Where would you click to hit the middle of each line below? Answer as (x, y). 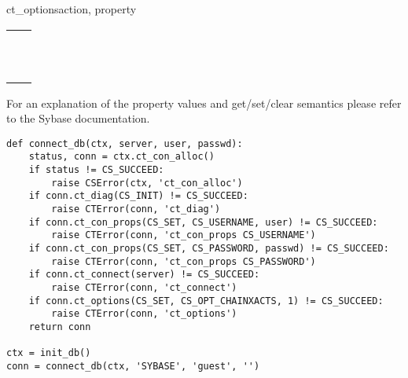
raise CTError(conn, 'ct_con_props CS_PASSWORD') (184, 261)
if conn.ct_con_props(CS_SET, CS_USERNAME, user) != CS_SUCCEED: (203, 222)
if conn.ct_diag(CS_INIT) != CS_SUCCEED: (138, 196)
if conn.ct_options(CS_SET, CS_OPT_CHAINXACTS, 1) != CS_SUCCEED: (206, 301)
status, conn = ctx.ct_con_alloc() (121, 157)
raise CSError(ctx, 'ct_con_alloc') (147, 183)
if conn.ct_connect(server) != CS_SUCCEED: (144, 275)
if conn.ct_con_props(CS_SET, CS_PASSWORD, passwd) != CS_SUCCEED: (209, 249)
